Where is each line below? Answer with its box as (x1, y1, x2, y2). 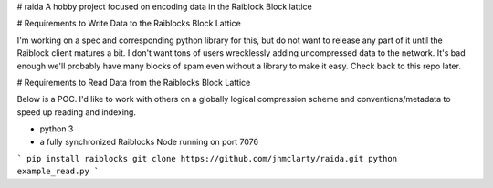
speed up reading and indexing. (16, 106, 137, 118)
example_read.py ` (16, 166, 100, 177)
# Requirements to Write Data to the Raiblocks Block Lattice (16, 18, 241, 29)
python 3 (39, 123, 74, 134)
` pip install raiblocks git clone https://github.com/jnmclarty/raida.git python (16, 153, 397, 163)
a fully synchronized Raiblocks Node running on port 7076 (39, 136, 259, 147)
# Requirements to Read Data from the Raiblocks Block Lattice (16, 77, 251, 88)
